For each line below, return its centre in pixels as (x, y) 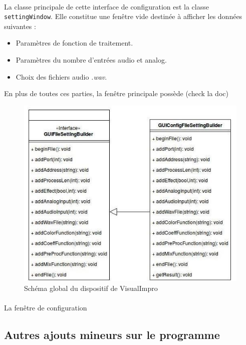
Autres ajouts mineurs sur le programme (112, 335)
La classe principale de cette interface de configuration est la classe (106, 6)
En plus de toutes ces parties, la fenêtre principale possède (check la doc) (116, 93)
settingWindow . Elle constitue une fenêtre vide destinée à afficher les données (123, 16)
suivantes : (20, 26)
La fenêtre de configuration (46, 308)
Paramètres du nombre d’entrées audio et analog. (91, 60)
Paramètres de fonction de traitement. (74, 43)
